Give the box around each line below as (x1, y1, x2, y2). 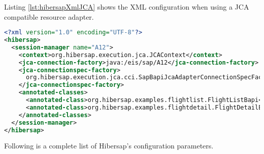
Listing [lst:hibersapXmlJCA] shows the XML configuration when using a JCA (4, 2, 249, 12)
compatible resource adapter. (4, 11, 94, 22)
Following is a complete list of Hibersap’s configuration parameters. (4, 140, 214, 151)
